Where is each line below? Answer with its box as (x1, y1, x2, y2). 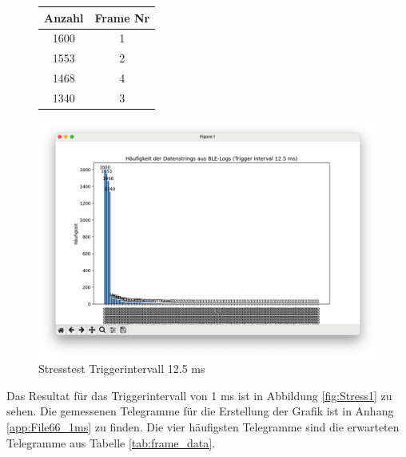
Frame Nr (94, 9, 150, 26)
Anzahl (44, 9, 84, 26)
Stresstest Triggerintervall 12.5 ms (38, 360, 205, 377)
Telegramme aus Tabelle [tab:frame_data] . (6, 434, 216, 451)
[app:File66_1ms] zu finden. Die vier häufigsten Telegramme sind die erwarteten (6, 418, 400, 435)
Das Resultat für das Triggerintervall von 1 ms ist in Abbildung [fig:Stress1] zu (6, 387, 392, 403)
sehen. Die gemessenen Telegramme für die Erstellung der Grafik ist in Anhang (6, 403, 394, 419)
